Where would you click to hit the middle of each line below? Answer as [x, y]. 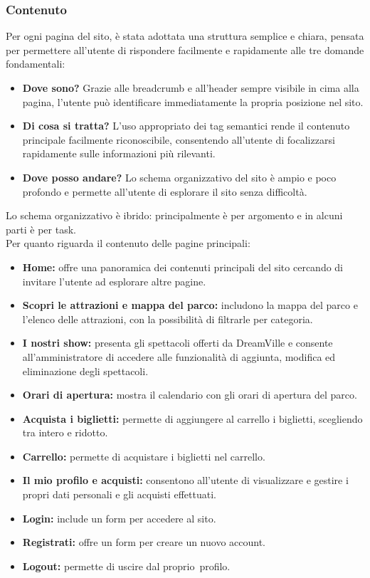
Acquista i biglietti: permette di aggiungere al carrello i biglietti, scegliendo [192, 418]
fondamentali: [36, 64]
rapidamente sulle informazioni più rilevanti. [119, 153]
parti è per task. [41, 229]
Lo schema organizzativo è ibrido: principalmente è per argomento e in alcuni [174, 215]
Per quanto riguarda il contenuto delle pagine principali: [128, 243]
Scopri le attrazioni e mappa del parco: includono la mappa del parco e [190, 305]
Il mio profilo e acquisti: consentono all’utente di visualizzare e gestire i [185, 480]
